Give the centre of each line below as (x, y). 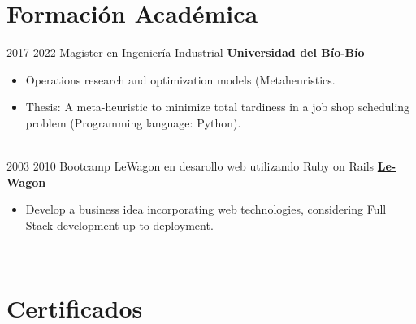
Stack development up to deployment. (119, 225)
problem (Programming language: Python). (133, 122)
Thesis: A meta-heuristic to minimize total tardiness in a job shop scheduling (218, 107)
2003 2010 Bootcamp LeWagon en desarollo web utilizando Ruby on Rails (191, 166)
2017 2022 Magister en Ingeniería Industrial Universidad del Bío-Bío (186, 52)
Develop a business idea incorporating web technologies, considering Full (206, 209)
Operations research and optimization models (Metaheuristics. (180, 79)
